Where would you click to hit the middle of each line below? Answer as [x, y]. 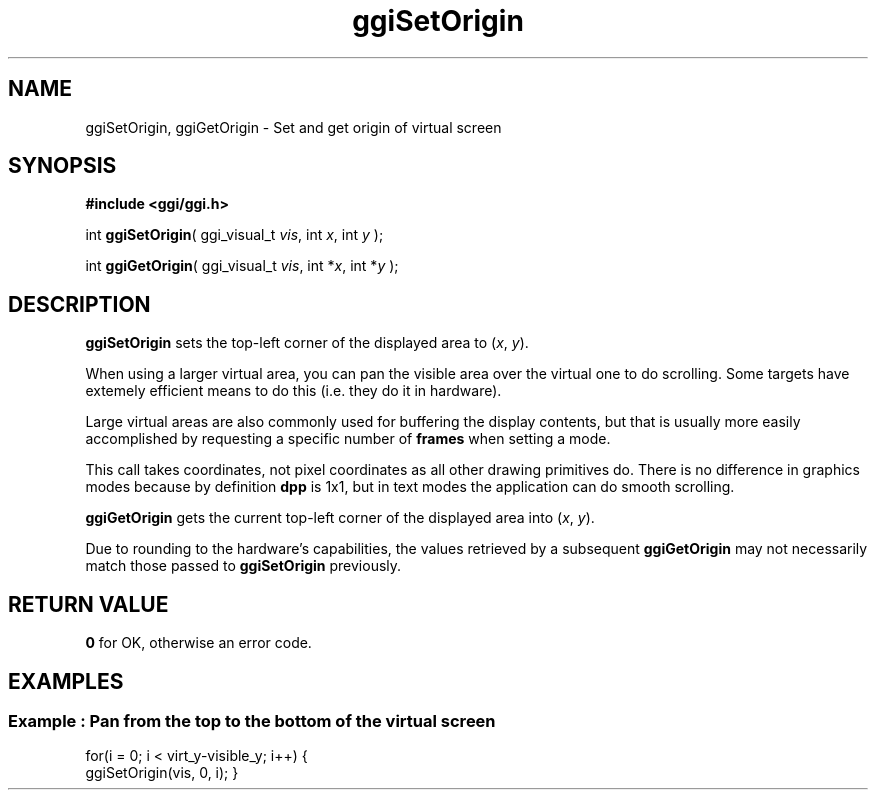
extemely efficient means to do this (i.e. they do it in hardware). [293, 391]
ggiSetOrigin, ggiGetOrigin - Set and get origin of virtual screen [293, 127]
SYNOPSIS [62, 166]
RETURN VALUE [88, 604]
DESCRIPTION [79, 304]
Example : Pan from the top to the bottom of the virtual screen [252, 720]
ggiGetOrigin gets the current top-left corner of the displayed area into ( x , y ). [340, 518]
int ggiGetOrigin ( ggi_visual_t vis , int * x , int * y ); [242, 266]
